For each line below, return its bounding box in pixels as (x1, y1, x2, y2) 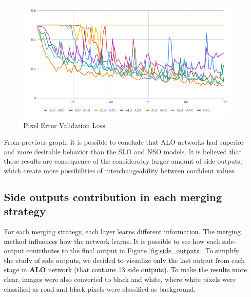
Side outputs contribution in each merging (4, 189, 222, 204)
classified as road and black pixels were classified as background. (4, 283, 196, 294)
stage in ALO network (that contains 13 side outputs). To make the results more (4, 264, 247, 275)
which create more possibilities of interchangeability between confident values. (4, 165, 236, 175)
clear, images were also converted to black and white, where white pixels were (4, 274, 236, 284)
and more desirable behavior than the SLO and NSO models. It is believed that (4, 146, 242, 156)
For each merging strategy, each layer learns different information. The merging (4, 226, 241, 237)
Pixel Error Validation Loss (23, 120, 105, 130)
